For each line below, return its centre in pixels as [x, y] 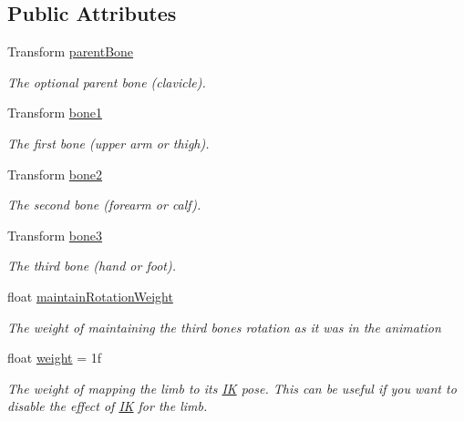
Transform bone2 [55, 174]
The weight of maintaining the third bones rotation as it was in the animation [224, 327]
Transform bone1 [55, 113]
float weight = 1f [55, 358]
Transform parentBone [71, 51]
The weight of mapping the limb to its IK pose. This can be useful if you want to [232, 388]
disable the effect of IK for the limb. [108, 406]
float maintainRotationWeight [90, 296]
